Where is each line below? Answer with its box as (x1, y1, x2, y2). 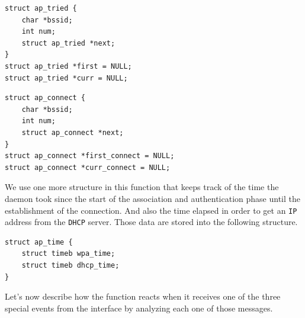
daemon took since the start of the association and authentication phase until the (5, 192, 300, 204)
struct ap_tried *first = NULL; (5, 62, 132, 70)
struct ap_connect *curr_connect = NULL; (5, 163, 171, 172)
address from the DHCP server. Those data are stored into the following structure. (5, 216, 298, 228)
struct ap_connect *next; (21, 128, 124, 137)
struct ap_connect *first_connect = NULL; (5, 152, 175, 160)
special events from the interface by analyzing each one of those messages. (5, 301, 273, 314)
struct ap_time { (5, 237, 73, 246)
